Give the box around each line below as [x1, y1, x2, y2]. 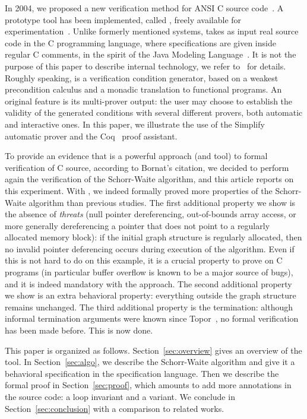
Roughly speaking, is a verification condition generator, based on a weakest [5, 71, 278, 84]
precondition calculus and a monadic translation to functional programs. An [5, 83, 282, 96]
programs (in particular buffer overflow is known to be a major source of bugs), [5, 266, 293, 278]
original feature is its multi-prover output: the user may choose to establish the [5, 94, 293, 107]
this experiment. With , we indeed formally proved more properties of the [5, 184, 273, 196]
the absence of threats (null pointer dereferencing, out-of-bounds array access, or [5, 208, 296, 220]
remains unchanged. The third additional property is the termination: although [5, 300, 293, 313]
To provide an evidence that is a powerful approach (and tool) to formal [5, 150, 268, 162]
